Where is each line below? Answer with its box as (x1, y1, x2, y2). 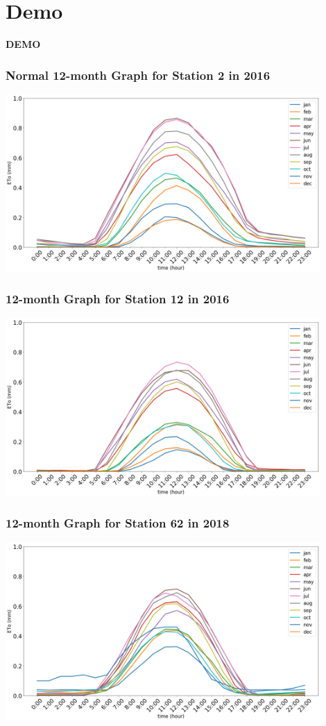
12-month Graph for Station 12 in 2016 (6, 290, 230, 307)
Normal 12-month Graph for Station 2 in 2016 (6, 66, 271, 83)
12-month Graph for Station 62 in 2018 (6, 514, 230, 532)
